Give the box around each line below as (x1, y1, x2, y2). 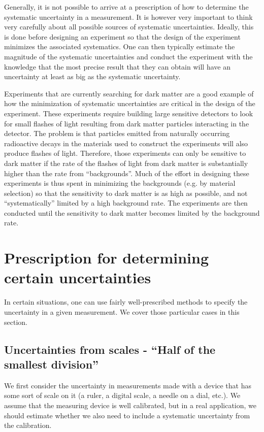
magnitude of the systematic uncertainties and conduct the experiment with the (4, 51, 253, 61)
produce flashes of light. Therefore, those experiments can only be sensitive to (4, 148, 246, 158)
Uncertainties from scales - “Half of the (4, 341, 216, 357)
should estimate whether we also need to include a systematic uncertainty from (4, 410, 250, 420)
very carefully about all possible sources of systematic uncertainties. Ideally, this (4, 21, 254, 32)
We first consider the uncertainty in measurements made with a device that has (4, 380, 252, 390)
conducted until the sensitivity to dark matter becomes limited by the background (4, 207, 260, 218)
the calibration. (4, 420, 52, 430)
